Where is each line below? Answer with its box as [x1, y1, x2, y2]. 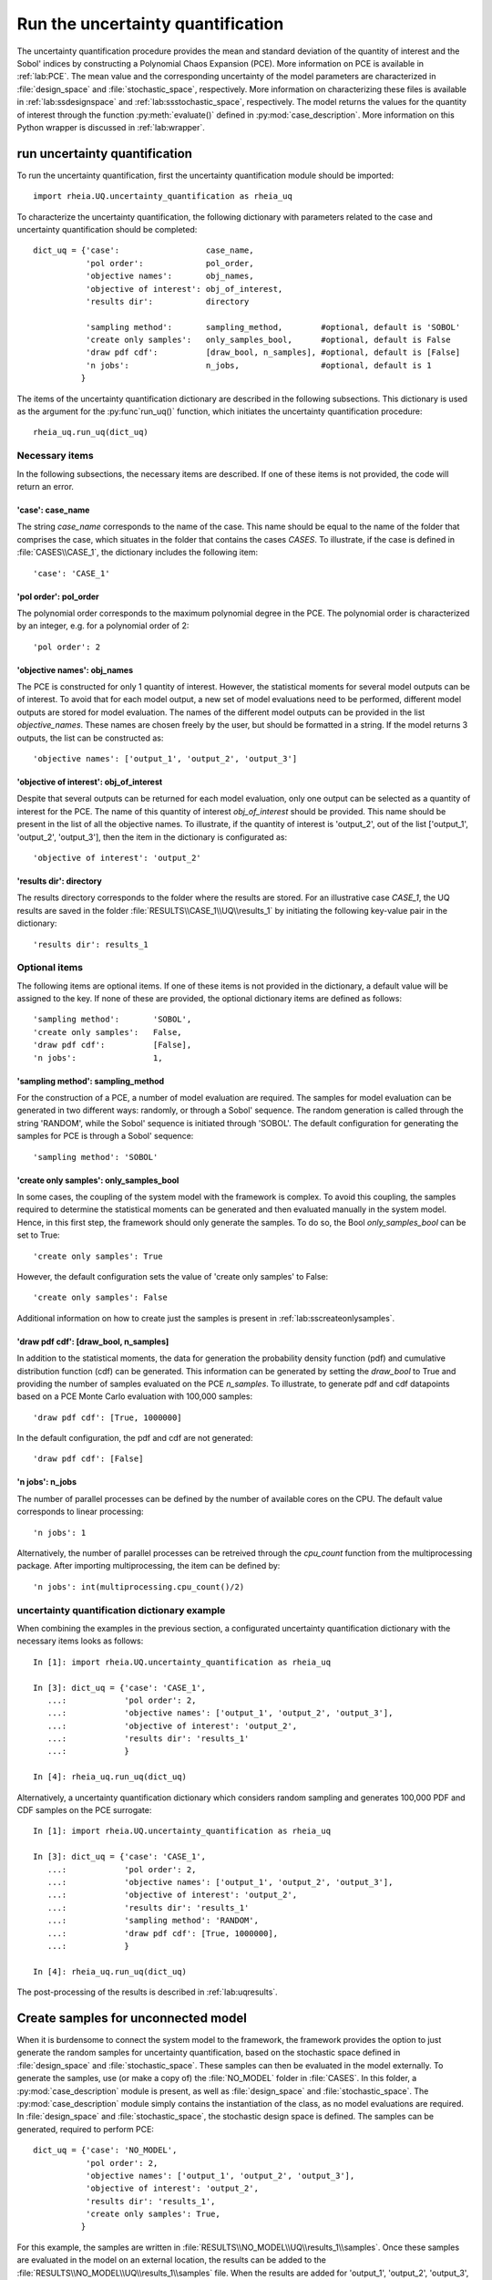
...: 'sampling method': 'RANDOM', [46, 1915, 260, 1926]
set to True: [16, 1229, 60, 1240]
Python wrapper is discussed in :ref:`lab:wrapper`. [16, 121, 205, 132]
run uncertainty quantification [16, 146, 193, 161]
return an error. [16, 481, 75, 492]
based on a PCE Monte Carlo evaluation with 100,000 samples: [16, 1391, 253, 1402]
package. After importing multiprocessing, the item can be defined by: [16, 1560, 281, 1571]
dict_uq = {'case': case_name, [33, 245, 254, 255]
